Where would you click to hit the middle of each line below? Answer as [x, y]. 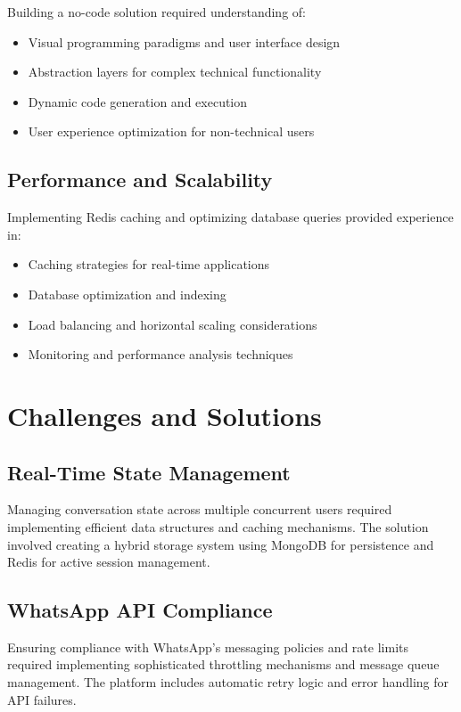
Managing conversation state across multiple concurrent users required [200, 509]
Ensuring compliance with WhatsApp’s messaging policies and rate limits [208, 647]
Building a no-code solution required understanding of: [156, 12]
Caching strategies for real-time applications [149, 264]
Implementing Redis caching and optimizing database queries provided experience [230, 217]
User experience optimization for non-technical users [171, 131]
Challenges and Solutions [165, 415]
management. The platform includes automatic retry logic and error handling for [228, 682]
